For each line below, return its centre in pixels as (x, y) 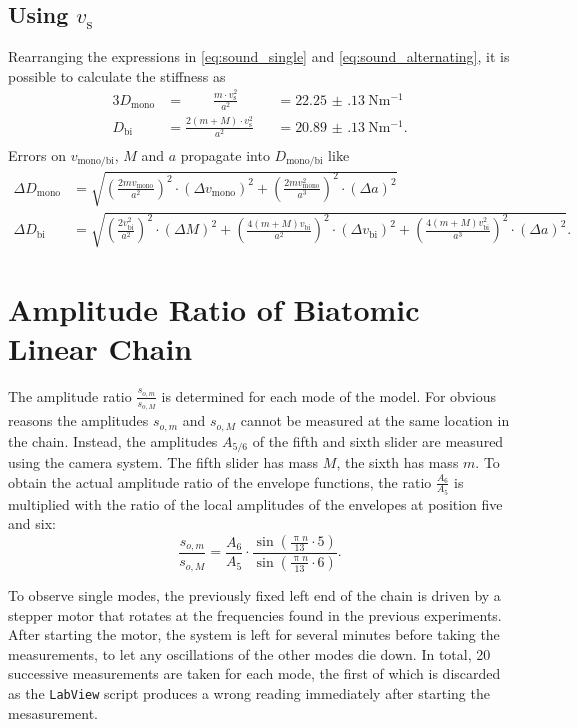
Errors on (37, 154)
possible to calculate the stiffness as (117, 75)
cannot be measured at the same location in (375, 420)
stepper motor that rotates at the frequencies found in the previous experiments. (255, 614)
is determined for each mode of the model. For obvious (329, 395)
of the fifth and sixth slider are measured (378, 440)
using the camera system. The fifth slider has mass (163, 462)
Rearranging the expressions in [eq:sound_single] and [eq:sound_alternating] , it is (259, 56)
